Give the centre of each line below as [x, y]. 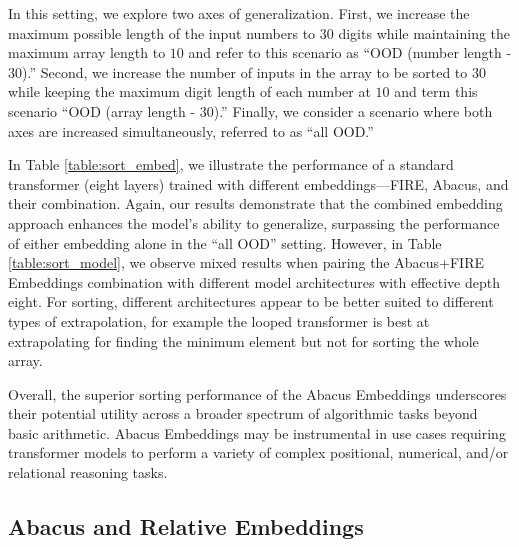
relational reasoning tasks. [88, 472]
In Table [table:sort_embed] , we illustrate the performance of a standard [231, 164]
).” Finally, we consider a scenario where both [353, 110]
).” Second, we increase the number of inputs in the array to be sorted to [245, 71]
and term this [436, 91]
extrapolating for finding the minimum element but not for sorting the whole [243, 340]
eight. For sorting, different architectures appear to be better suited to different [251, 301]
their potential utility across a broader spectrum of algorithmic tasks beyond [243, 413]
